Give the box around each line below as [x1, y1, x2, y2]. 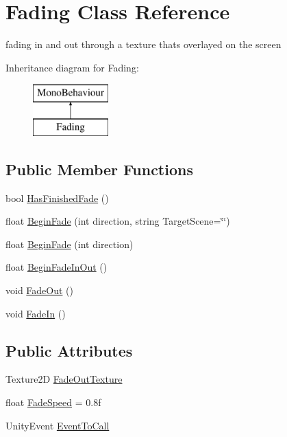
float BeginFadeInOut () [5, 260, 108, 274]
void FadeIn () [5, 306, 66, 320]
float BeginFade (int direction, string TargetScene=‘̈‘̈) [5, 214, 230, 228]
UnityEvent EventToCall [5, 418, 110, 432]
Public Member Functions [5, 158, 193, 179]
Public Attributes [5, 339, 133, 361]
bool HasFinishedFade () [5, 190, 109, 205]
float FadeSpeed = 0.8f [5, 395, 101, 410]
